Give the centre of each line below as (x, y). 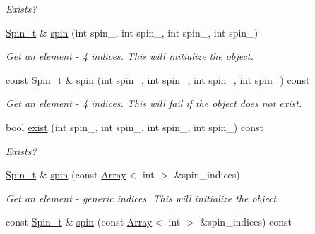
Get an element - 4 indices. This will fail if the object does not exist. (154, 103)
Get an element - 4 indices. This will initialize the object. (130, 56)
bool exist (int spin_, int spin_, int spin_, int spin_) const (135, 127)
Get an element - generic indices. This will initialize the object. (143, 198)
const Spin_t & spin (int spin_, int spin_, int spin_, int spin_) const (158, 79)
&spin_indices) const (246, 222)
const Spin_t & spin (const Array (79, 222)
